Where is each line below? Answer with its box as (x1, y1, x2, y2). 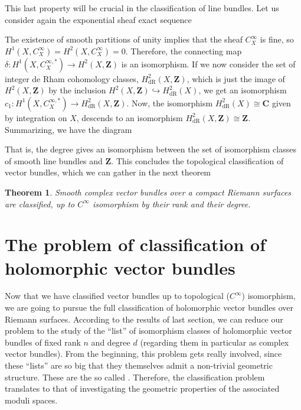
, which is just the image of (187, 72, 285, 84)
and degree (91, 336, 130, 348)
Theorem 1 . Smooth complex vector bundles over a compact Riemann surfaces (5, 186, 292, 198)
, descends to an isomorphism (76, 111, 183, 123)
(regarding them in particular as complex (140, 336, 289, 348)
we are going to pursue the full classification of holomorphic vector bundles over (5, 301, 293, 314)
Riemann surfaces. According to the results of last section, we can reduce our (5, 313, 283, 325)
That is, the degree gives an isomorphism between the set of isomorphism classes (5, 143, 296, 155)
